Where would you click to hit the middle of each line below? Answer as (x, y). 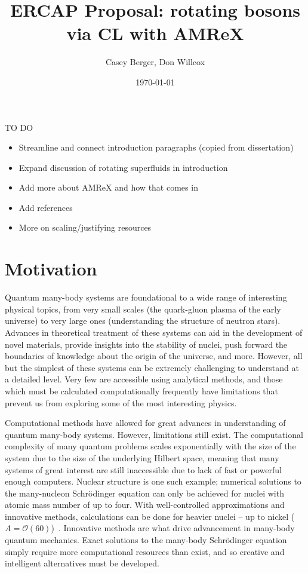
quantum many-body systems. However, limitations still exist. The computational (154, 434)
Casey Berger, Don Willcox (155, 62)
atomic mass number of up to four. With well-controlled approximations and (145, 505)
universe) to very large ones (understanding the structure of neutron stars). (143, 321)
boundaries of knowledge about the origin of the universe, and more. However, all (154, 356)
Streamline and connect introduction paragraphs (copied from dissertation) (156, 147)
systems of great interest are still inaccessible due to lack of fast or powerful (143, 469)
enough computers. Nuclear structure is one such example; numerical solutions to (153, 481)
